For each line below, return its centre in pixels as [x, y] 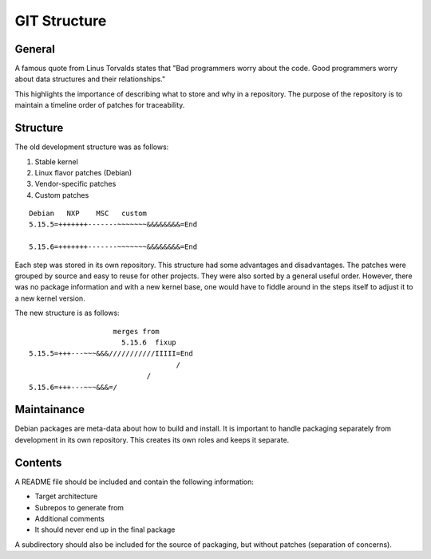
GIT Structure [61, 21]
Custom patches [62, 195]
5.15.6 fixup [149, 342]
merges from [136, 331]
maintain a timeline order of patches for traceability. [100, 105]
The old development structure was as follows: [92, 147]
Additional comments [70, 518]
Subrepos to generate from [79, 507]
